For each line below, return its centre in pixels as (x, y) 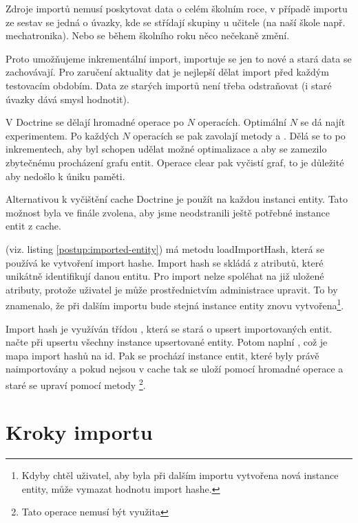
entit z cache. (33, 226)
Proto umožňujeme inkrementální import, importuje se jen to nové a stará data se (179, 58)
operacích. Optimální (242, 122)
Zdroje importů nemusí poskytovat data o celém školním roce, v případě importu (177, 8)
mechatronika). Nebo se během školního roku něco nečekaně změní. (148, 35)
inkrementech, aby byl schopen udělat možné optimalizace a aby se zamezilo (166, 149)
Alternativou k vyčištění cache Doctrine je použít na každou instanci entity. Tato (177, 199)
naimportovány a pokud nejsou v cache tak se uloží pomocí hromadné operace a (175, 369)
